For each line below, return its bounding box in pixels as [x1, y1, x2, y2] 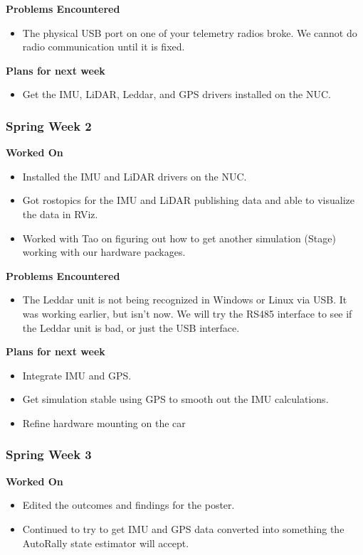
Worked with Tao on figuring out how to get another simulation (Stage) [22, 230, 336, 245]
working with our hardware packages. [22, 244, 186, 259]
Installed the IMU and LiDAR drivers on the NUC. [22, 168, 247, 183]
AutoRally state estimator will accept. [22, 535, 189, 550]
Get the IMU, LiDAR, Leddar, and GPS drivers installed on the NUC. [22, 87, 331, 102]
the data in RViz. [22, 206, 98, 221]
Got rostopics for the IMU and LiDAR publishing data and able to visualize [22, 193, 355, 208]
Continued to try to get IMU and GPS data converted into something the [22, 521, 344, 536]
